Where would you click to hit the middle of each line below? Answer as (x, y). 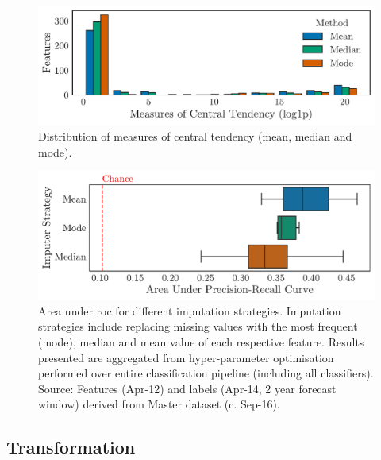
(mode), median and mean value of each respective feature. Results (201, 341)
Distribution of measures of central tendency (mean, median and (195, 136)
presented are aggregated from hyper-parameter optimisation (186, 357)
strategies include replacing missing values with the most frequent (198, 326)
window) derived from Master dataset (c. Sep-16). (159, 404)
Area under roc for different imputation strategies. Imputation (190, 310)
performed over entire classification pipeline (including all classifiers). (206, 373)
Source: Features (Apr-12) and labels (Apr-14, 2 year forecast (187, 388)
